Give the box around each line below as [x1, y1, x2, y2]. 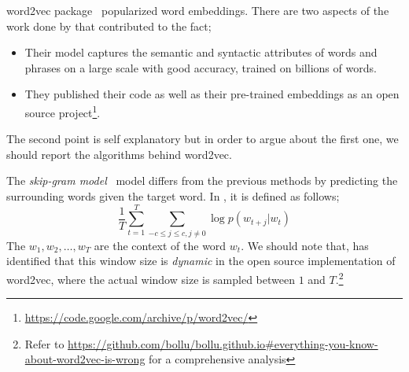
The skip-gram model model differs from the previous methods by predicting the [6, 172, 398, 189]
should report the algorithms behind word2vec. [6, 145, 232, 162]
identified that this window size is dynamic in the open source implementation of [6, 252, 396, 269]
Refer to [24, 335, 64, 352]
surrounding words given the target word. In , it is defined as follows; [6, 188, 340, 204]
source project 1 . [24, 101, 101, 120]
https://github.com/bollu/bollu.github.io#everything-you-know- [68, 335, 378, 352]
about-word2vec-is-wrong [24, 351, 146, 367]
